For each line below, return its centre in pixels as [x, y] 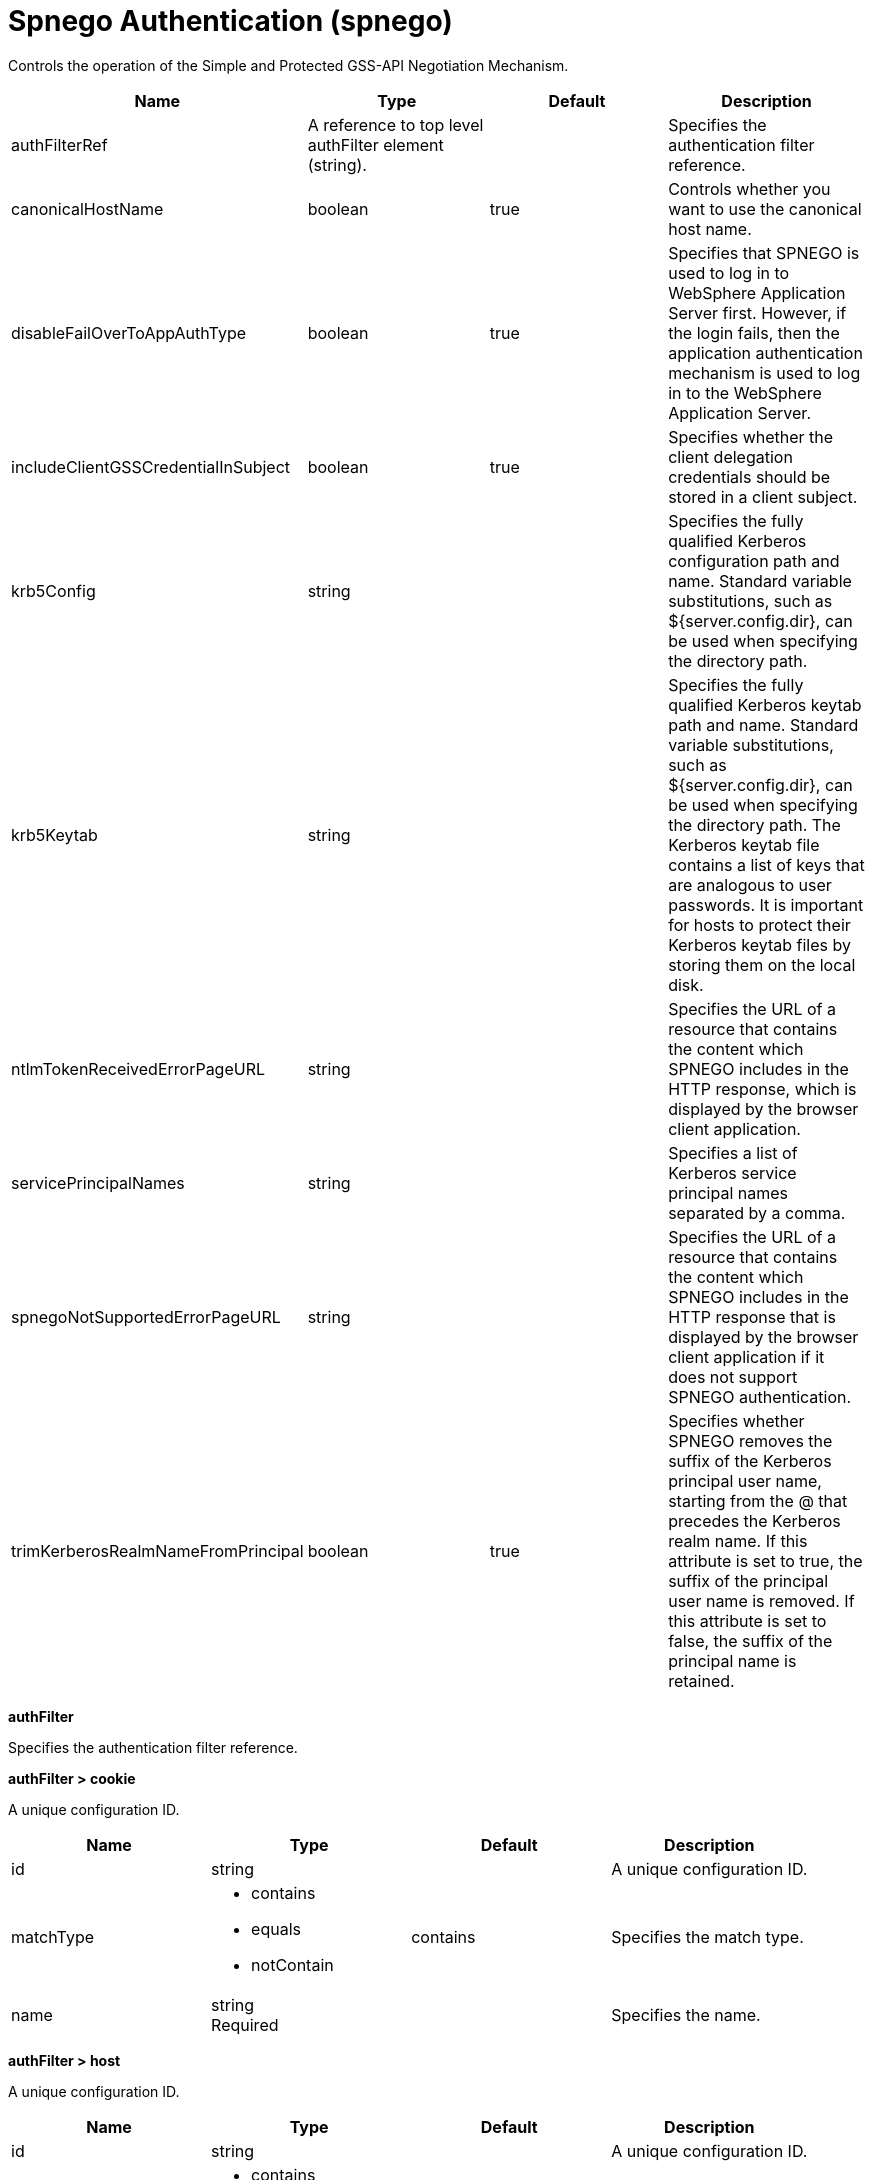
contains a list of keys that [766, 864]
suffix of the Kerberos [750, 1460]
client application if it [746, 1356]
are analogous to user [750, 884]
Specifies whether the [751, 436]
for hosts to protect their [759, 924]
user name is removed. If [761, 1600]
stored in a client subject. [763, 496]
